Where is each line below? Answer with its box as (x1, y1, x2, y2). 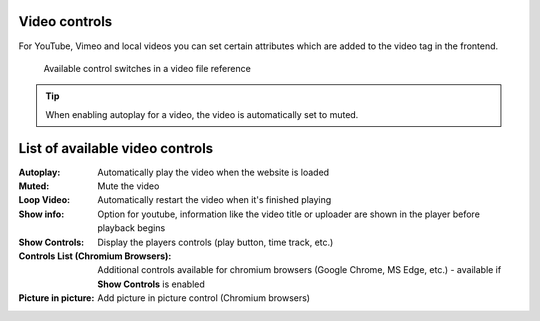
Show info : (18, 208, 65, 220)
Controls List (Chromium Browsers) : (18, 250, 172, 262)
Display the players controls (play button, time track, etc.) (97, 236, 334, 248)
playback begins (97, 222, 166, 234)
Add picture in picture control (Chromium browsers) (97, 292, 310, 304)
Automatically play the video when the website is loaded (97, 166, 330, 178)
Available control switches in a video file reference (43, 62, 252, 74)
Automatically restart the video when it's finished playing (97, 194, 332, 206)
